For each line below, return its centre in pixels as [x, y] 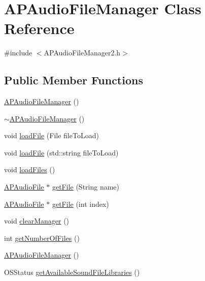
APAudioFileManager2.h [82, 53]
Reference [39, 28]
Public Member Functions [74, 80]
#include [18, 53]
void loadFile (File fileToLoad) [52, 135]
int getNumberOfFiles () [42, 238]
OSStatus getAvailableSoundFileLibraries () [72, 272]
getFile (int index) [80, 204]
